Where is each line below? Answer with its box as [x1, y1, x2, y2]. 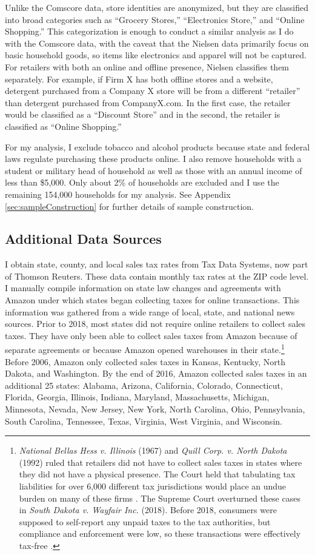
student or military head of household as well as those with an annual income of [5, 164, 302, 177]
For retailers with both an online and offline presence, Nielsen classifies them [5, 60, 290, 73]
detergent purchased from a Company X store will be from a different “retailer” [5, 84, 300, 97]
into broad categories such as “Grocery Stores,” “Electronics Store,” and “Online [5, 13, 305, 25]
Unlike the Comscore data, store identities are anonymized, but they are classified [5, 1, 309, 13]
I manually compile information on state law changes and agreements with [5, 281, 281, 294]
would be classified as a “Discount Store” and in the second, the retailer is [5, 108, 280, 121]
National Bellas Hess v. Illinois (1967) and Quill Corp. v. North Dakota [19, 444, 287, 457]
